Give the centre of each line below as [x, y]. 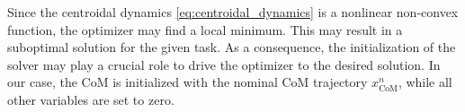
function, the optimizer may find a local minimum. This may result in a [205, 29]
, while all [425, 82]
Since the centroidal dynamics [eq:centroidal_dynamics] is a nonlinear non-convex [233, 12]
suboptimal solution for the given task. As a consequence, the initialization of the [232, 47]
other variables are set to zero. [91, 99]
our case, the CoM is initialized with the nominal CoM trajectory [188, 82]
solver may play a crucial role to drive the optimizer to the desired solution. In [224, 64]
